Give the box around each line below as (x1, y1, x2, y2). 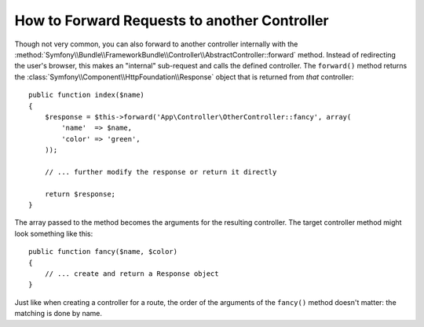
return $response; (44, 189, 116, 198)
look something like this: (14, 229, 93, 238)
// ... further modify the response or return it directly (44, 167, 277, 176)
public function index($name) (28, 90, 145, 100)
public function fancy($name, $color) (28, 248, 178, 256)
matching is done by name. (14, 309, 102, 318)
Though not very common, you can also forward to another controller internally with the (14, 39, 298, 49)
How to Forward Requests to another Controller (14, 12, 329, 29)
